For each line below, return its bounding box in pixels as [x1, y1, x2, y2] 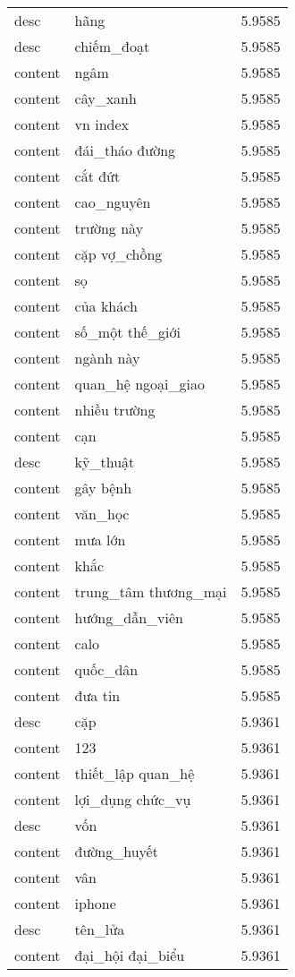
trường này [74, 218, 144, 238]
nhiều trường [74, 399, 156, 420]
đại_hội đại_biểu [74, 945, 185, 965]
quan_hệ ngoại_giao [74, 373, 205, 394]
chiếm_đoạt [74, 36, 150, 56]
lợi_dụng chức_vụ [74, 789, 191, 810]
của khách [74, 296, 138, 316]
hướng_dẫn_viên [74, 607, 183, 628]
